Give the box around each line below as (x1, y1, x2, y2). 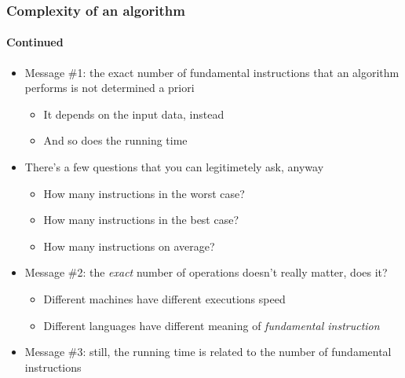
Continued (6, 34, 64, 50)
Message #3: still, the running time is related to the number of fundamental (24, 343, 392, 360)
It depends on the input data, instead (43, 105, 224, 122)
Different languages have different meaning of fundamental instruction (43, 317, 380, 333)
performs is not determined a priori (24, 79, 195, 96)
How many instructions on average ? (43, 237, 215, 254)
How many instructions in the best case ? (43, 211, 239, 228)
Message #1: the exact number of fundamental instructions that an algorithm (24, 64, 400, 80)
